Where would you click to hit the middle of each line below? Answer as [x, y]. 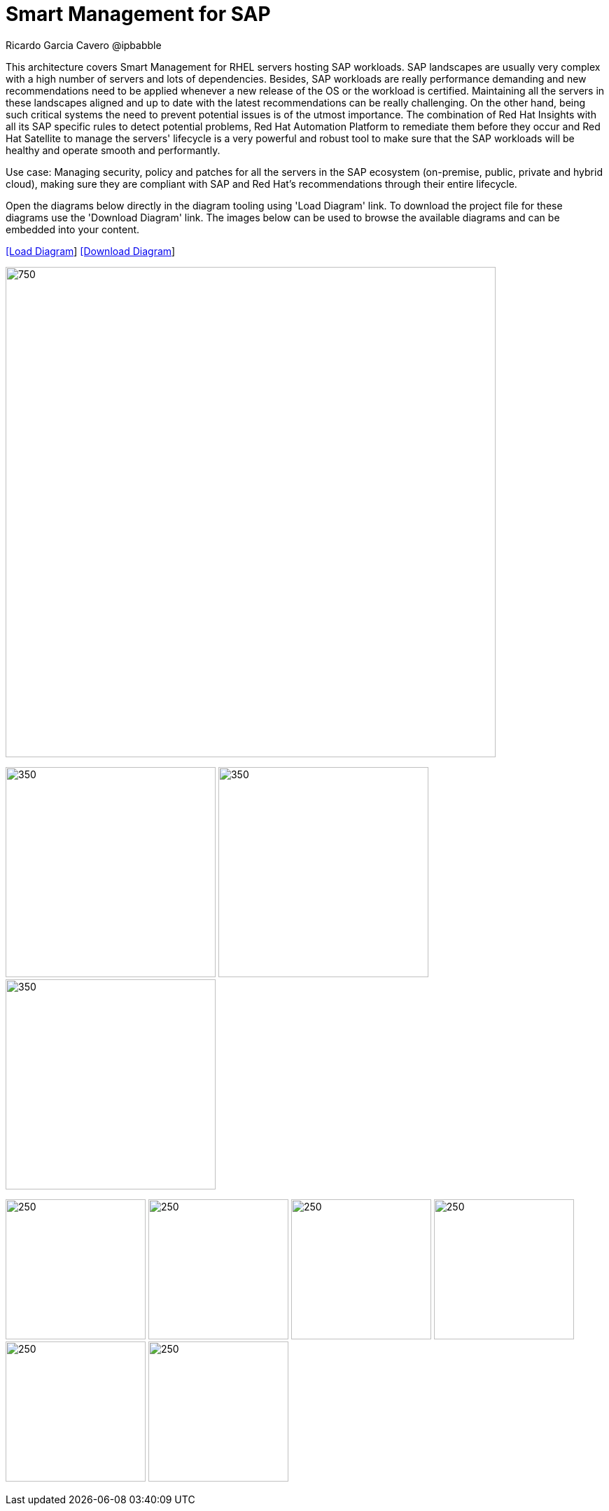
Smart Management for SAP [138, 14]
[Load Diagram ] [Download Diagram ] [91, 251]
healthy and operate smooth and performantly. [113, 150]
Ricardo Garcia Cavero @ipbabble [84, 45]
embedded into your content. [73, 229]
